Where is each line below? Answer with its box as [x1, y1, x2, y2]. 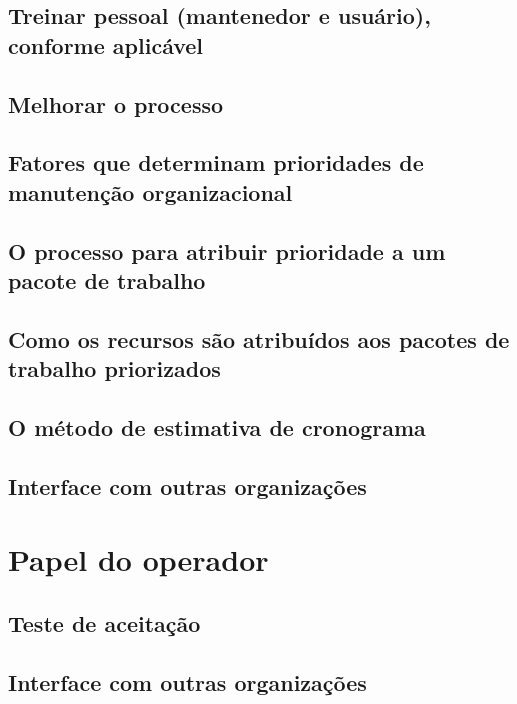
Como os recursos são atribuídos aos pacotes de [8, 323, 510, 354]
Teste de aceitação [8, 607, 201, 638]
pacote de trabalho [8, 264, 206, 295]
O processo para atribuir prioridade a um [8, 235, 446, 266]
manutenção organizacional [8, 176, 293, 207]
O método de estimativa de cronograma [8, 411, 426, 442]
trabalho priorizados [8, 353, 221, 384]
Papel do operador [8, 539, 269, 580]
